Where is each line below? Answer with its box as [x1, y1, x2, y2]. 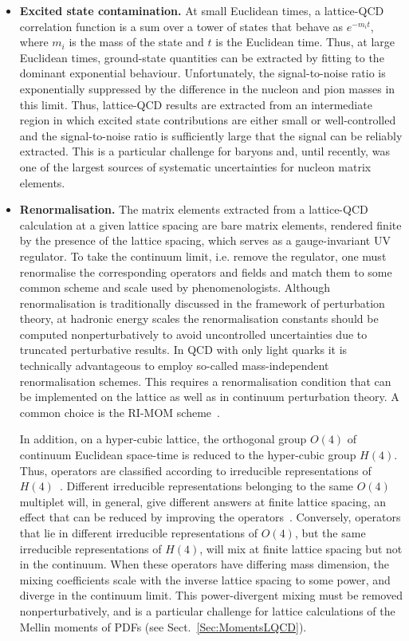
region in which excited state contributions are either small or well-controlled [19, 112, 396, 128]
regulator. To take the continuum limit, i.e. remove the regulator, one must [19, 247, 387, 264]
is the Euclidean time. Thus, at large [215, 33, 395, 50]
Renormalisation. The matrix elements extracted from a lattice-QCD [19, 201, 368, 218]
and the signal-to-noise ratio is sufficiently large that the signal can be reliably [19, 127, 403, 144]
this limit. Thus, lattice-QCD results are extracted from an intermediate [19, 96, 372, 112]
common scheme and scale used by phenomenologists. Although [19, 279, 331, 296]
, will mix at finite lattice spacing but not [199, 540, 403, 556]
